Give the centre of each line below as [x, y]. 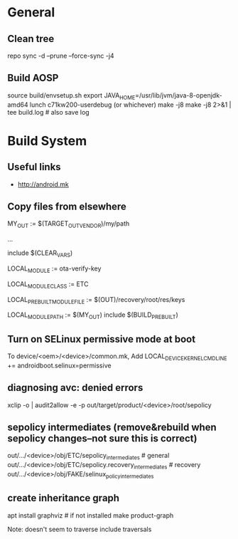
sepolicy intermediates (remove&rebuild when [112, 428]
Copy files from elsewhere [67, 206]
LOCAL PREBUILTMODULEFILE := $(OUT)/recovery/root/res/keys [96, 300]
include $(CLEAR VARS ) [40, 254]
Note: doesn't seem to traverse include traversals [80, 529]
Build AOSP [33, 78]
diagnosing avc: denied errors [75, 388]
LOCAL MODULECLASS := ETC [48, 284]
